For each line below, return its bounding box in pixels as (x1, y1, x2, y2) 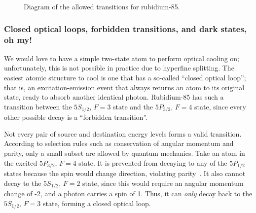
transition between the (4, 101, 72, 111)
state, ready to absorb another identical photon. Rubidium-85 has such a (4, 92, 224, 102)
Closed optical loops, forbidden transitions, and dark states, (4, 22, 247, 35)
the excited (4, 157, 37, 168)
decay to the (4, 177, 41, 188)
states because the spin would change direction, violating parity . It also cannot (4, 168, 246, 178)
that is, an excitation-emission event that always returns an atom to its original (4, 82, 245, 92)
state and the (113, 101, 153, 111)
